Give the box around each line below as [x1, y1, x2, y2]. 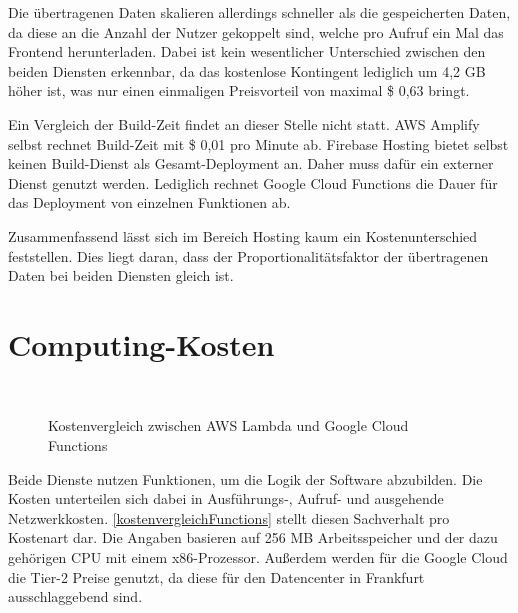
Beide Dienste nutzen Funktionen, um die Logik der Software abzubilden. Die [8, 468, 483, 489]
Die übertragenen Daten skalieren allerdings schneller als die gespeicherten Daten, [8, 2, 511, 22]
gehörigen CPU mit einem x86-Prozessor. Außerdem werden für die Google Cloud [8, 547, 508, 567]
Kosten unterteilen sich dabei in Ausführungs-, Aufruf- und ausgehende [8, 488, 444, 509]
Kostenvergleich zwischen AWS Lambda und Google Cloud [48, 415, 409, 436]
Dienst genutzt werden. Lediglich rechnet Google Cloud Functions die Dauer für [8, 172, 498, 193]
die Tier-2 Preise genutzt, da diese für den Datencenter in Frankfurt [8, 566, 425, 587]
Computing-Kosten [8, 323, 275, 364]
